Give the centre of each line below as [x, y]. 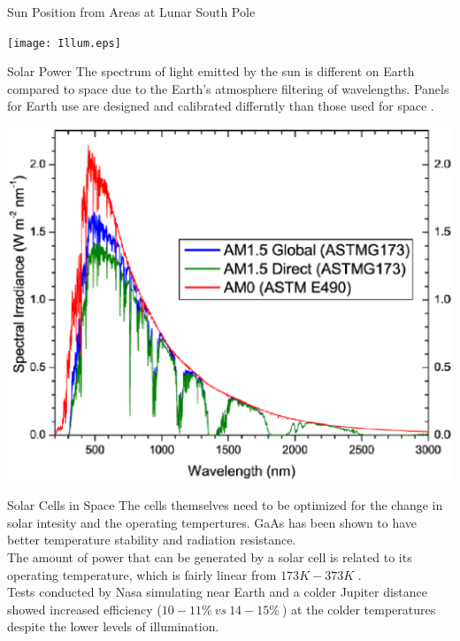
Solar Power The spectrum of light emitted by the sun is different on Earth [211, 71]
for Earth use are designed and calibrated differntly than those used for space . [221, 106]
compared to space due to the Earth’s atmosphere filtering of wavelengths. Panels [228, 88]
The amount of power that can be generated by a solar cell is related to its [210, 557]
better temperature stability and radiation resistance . [152, 540]
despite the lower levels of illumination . [113, 626]
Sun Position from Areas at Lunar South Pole [131, 12]
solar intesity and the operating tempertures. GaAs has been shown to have [212, 522]
